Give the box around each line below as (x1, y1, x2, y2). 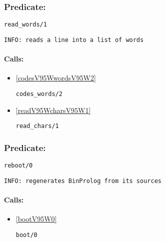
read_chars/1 (15, 122, 59, 130)
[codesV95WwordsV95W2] (15, 72, 96, 83)
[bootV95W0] (15, 213, 57, 224)
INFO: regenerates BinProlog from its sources (4, 177, 161, 184)
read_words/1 (4, 21, 47, 28)
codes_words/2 (15, 90, 62, 97)
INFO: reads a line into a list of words (4, 36, 144, 43)
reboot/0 (4, 162, 33, 169)
